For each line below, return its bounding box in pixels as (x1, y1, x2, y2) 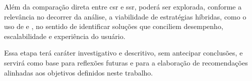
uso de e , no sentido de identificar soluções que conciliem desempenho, (4, 21, 223, 31)
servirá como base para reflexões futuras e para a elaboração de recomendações (4, 57, 248, 67)
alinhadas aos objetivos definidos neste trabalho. (4, 67, 153, 77)
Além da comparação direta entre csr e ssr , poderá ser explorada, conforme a (4, 1, 242, 11)
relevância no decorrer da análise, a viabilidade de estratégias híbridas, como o (4, 11, 246, 21)
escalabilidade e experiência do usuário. (4, 30, 125, 41)
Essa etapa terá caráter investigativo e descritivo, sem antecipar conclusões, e (4, 47, 243, 58)
